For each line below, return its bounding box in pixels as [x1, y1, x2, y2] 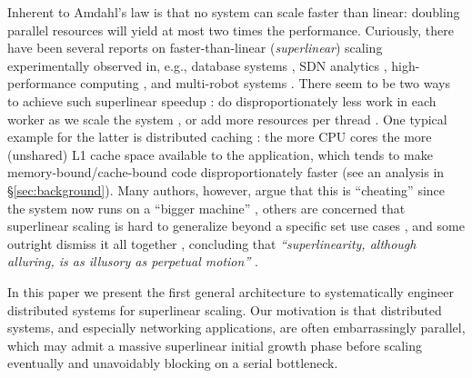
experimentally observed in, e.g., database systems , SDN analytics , [7, 55, 387, 75]
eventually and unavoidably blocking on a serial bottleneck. [7, 353, 338, 373]
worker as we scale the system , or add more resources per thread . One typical [7, 109, 447, 128]
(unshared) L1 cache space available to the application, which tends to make [7, 144, 433, 164]
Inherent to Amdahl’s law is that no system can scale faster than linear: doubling [7, 3, 460, 21]
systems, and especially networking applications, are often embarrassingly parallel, [7, 318, 466, 337]
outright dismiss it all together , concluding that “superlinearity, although [7, 234, 417, 253]
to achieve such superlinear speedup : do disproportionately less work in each [7, 91, 437, 110]
